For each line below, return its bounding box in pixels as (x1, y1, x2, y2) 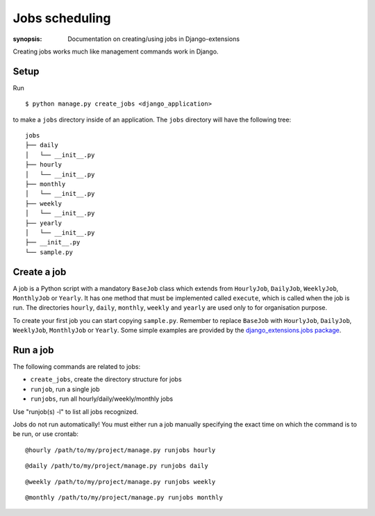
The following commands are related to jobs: (12, 363, 141, 371)
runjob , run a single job (30, 385, 100, 393)
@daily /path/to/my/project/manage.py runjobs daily (25, 462, 208, 470)
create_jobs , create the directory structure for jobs (30, 375, 182, 383)
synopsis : (12, 35, 42, 43)
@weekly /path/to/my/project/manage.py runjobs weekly (25, 478, 216, 485)
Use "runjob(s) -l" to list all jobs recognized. (12, 407, 139, 416)
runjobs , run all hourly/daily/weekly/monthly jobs (30, 394, 174, 403)
